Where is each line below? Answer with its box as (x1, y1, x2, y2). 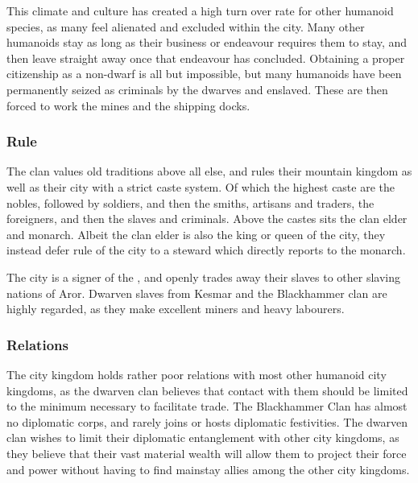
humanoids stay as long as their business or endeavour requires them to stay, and (6, 34, 408, 51)
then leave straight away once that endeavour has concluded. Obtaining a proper (6, 49, 405, 66)
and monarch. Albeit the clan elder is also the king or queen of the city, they (6, 225, 386, 242)
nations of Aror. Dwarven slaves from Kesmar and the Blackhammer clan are (6, 284, 387, 301)
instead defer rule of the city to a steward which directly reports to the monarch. (6, 242, 406, 258)
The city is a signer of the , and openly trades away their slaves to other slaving (6, 268, 401, 285)
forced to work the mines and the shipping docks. (6, 97, 250, 114)
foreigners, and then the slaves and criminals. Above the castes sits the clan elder (6, 210, 408, 227)
